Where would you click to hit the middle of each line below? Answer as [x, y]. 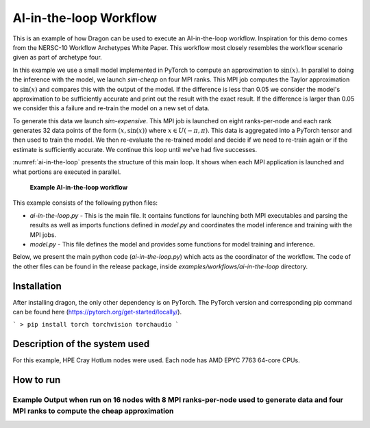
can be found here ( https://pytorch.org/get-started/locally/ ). [97, 312]
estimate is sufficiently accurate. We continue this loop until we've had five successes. [135, 149]
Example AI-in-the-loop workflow [79, 188]
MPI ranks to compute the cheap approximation [93, 411]
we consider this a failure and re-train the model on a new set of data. [111, 108]
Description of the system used [81, 344]
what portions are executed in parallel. [67, 172]
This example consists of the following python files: [85, 203]
